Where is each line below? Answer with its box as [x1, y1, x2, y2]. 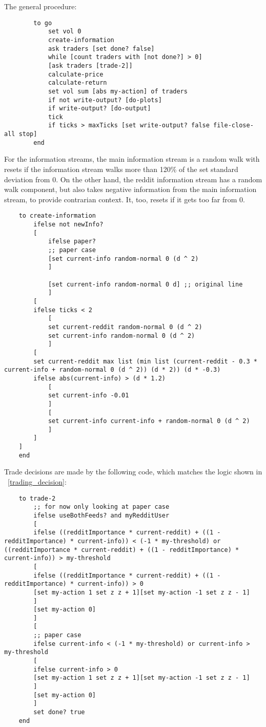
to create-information [18, 212, 96, 220]
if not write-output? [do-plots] [48, 96, 162, 104]
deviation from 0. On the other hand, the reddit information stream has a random [4, 174, 262, 184]
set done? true [33, 709, 85, 716]
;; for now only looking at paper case [33, 503, 170, 511]
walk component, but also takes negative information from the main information [4, 184, 257, 195]
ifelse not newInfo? [33, 221, 104, 228]
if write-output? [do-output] [48, 105, 151, 112]
